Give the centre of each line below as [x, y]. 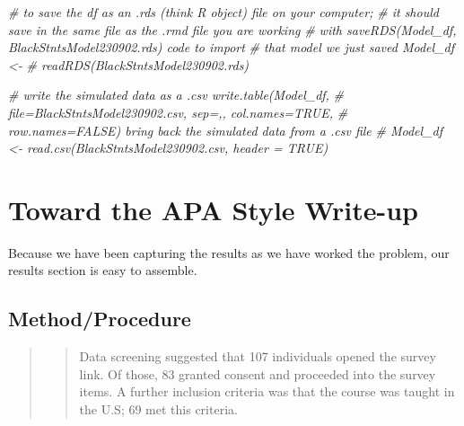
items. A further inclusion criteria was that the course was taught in [267, 391]
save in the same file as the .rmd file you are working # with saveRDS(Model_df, [232, 29]
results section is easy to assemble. [103, 270]
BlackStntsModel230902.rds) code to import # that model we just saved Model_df [231, 47]
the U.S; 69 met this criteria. [158, 409]
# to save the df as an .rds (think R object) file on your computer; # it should [223, 12]
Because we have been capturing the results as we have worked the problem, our [229, 252]
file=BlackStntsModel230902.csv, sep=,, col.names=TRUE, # [178, 112]
